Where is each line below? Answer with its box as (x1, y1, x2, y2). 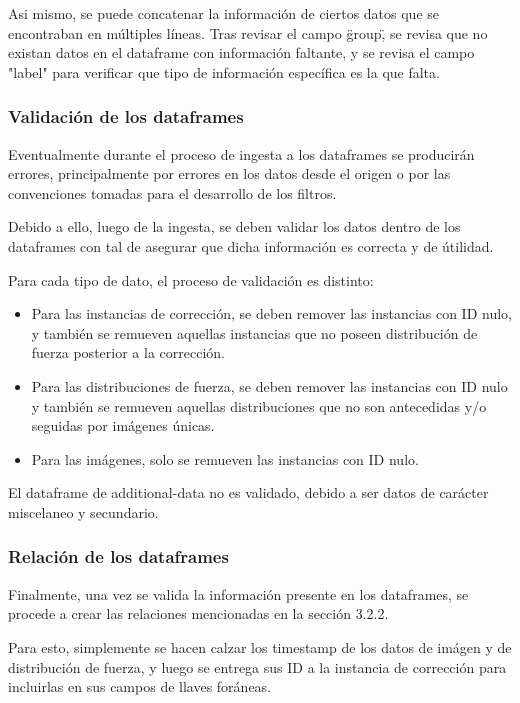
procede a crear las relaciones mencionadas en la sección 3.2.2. (8, 603, 389, 624)
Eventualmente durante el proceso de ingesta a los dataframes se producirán (8, 143, 475, 164)
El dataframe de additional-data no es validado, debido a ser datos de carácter (8, 482, 489, 503)
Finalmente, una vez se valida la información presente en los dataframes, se (8, 583, 469, 604)
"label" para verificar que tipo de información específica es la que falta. (8, 61, 440, 82)
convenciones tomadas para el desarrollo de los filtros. (8, 182, 337, 203)
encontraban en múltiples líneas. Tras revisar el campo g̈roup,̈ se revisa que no (8, 22, 488, 43)
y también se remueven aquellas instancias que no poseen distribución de (31, 322, 478, 343)
